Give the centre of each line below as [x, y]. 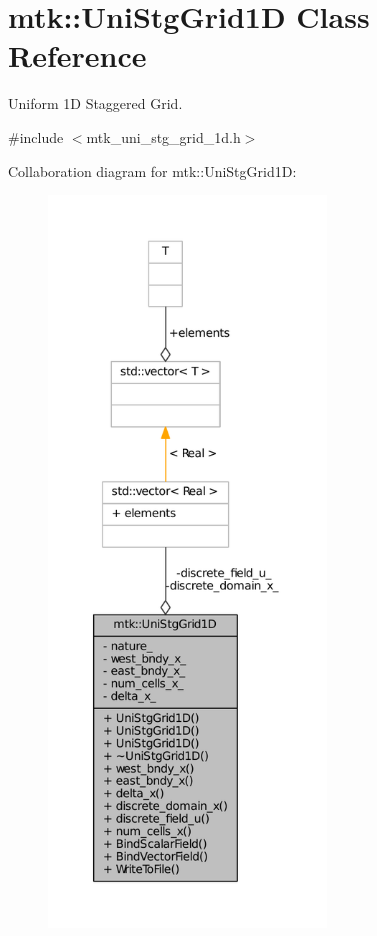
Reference [77, 55]
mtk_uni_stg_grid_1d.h [163, 136]
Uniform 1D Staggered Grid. [95, 103]
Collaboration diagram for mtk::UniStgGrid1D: [152, 170]
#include [36, 136]
